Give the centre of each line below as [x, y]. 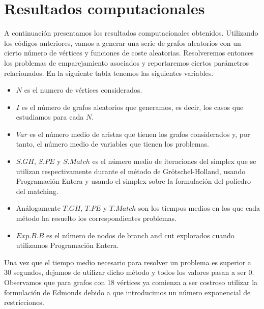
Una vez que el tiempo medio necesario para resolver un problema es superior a [128, 262]
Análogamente [38, 208]
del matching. [37, 191]
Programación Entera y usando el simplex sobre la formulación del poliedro [134, 181]
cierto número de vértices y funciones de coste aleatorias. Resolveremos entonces [129, 53]
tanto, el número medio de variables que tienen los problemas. [112, 144]
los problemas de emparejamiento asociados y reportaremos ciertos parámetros [127, 62]
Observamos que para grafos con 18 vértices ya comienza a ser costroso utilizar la [131, 282]
